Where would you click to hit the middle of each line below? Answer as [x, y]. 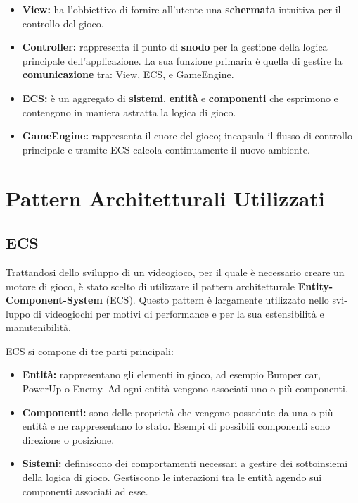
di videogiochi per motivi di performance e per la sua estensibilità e [179, 313]
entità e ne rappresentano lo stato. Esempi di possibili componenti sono [176, 426]
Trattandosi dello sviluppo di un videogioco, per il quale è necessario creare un [175, 272]
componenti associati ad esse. [85, 491]
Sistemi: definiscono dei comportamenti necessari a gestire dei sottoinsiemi [185, 463]
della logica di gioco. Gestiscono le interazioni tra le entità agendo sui [172, 477]
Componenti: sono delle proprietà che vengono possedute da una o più [178, 412]
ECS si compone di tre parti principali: [90, 350]
